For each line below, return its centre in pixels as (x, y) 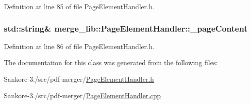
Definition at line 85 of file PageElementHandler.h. (79, 6)
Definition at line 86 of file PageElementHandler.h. (79, 46)
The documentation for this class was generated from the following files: (111, 62)
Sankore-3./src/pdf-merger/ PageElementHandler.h (79, 79)
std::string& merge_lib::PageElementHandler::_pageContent (126, 28)
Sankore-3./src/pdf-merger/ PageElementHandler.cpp (83, 95)
